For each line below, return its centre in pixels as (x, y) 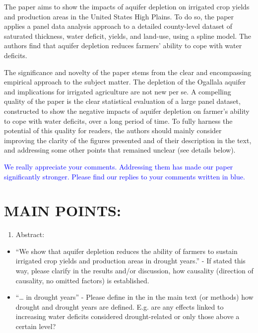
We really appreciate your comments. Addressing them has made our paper (119, 166)
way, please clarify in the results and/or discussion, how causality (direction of (134, 270)
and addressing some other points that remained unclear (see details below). (120, 150)
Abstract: (30, 234)
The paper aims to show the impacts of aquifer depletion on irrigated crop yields (127, 6)
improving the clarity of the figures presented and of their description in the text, (128, 140)
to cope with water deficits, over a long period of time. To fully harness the (118, 121)
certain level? (36, 326)
